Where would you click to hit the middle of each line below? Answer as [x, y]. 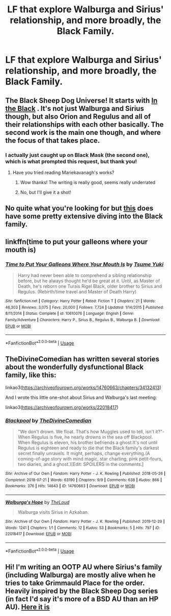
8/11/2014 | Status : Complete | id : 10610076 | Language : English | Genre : [70, 314]
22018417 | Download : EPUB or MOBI [38, 534]
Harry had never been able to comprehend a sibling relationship [84, 275]
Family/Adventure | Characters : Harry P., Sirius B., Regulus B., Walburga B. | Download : [83, 320]
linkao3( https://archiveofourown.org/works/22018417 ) [62, 407]
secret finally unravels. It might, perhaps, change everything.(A [84, 453]
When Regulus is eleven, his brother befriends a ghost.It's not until [88, 442]
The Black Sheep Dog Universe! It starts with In [81, 100]
